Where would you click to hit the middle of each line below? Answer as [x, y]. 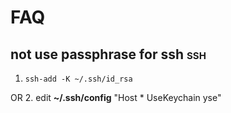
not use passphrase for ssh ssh [108, 54]
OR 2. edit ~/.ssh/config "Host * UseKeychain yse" [116, 97]
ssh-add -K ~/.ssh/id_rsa [78, 79]
